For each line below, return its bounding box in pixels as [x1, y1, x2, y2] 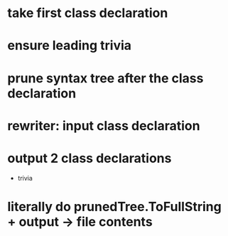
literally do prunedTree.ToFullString [7, 198, 222, 215]
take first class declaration [7, 5, 168, 21]
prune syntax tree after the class [7, 70, 204, 86]
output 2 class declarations [7, 150, 172, 166]
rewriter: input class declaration [7, 117, 200, 134]
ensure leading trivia [7, 38, 132, 54]
